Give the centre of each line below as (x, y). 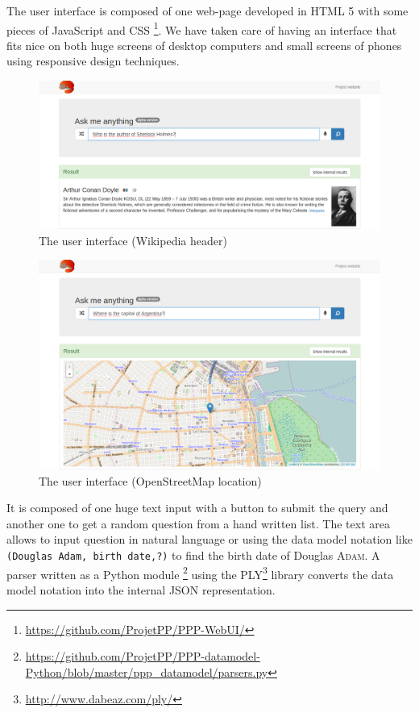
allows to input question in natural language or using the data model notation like (209, 539)
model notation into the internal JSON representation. (141, 589)
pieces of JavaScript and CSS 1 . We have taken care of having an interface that (202, 28)
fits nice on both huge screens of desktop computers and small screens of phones (204, 45)
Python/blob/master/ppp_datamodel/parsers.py (147, 671)
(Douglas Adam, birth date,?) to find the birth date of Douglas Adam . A (193, 555)
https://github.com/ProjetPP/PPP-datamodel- (143, 656)
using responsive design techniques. (93, 61)
